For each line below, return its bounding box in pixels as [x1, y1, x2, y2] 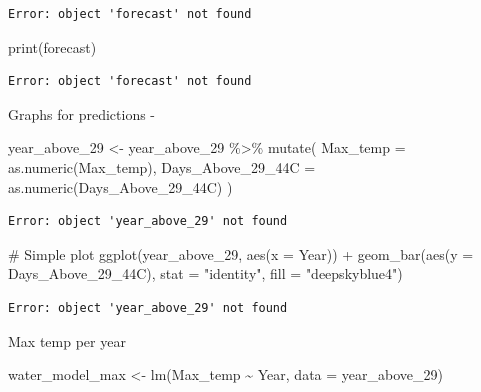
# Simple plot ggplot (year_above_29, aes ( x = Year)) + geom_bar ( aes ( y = [8, 243, 474, 264]
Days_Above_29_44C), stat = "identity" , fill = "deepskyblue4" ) [8, 263, 403, 284]
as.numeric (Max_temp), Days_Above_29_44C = [8, 156, 316, 177]
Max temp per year [8, 330, 126, 351]
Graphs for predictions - [8, 103, 155, 124]
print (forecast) [8, 36, 97, 57]
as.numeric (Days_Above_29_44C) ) [8, 176, 233, 197]
